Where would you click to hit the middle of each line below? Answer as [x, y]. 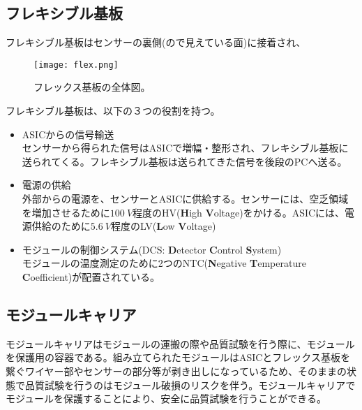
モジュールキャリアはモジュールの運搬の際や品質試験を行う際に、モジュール [180, 343]
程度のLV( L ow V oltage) [163, 226]
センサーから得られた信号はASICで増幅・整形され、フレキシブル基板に [185, 148]
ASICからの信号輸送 [68, 134]
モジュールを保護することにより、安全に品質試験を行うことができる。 [166, 398]
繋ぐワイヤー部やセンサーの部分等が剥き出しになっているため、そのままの [176, 371]
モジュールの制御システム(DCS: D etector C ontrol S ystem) [152, 249]
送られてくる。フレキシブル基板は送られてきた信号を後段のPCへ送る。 [184, 161]
